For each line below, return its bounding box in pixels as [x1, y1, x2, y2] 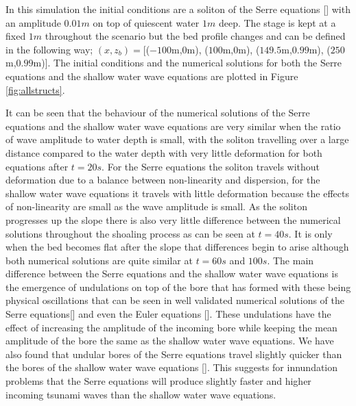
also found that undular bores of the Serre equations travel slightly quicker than [5, 346, 342, 361]
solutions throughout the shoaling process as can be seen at [5, 226, 255, 240]
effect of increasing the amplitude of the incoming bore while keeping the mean [5, 320, 337, 334]
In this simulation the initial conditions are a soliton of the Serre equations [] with [5, 2, 351, 16]
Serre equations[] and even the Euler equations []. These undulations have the [5, 307, 331, 321]
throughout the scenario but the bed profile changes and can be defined [45, 29, 346, 43]
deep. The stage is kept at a [218, 15, 336, 29]
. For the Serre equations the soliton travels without [102, 159, 320, 173]
